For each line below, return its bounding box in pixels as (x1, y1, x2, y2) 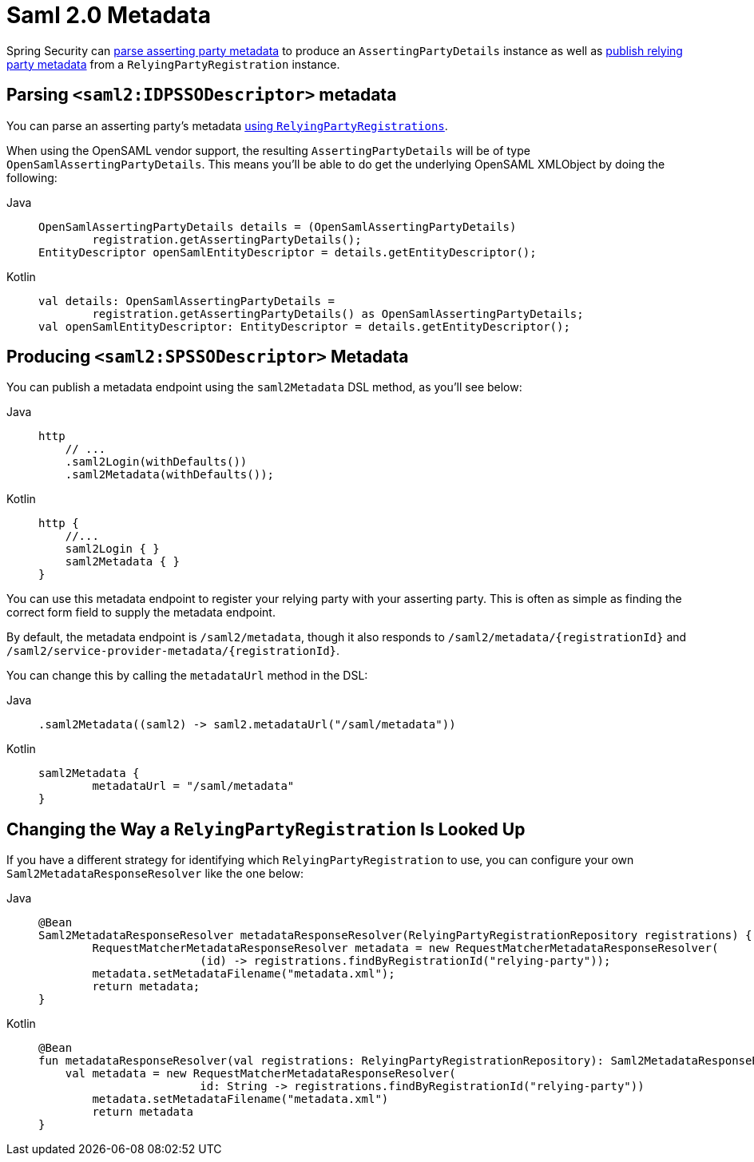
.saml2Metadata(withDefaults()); (65, 468, 275, 482)
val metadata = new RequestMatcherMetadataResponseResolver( (65, 1067, 456, 1081)
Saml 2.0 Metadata (6, 2, 212, 29)
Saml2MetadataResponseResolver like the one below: (6, 867, 304, 881)
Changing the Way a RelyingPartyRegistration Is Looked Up (6, 819, 526, 839)
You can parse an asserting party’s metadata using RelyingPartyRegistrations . (6, 118, 448, 133)
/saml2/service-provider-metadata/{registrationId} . (6, 644, 340, 658)
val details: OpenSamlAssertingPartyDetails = (38, 294, 335, 307)
